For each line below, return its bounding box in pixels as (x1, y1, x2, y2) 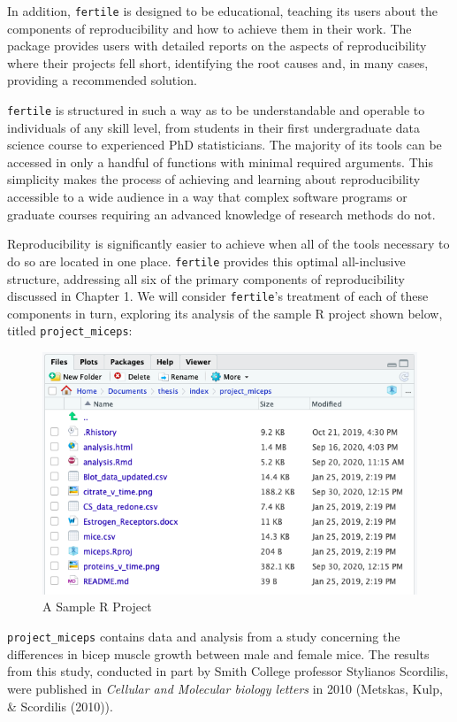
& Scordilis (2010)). (7, 696, 113, 715)
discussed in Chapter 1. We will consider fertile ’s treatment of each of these (7, 287, 429, 305)
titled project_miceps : (7, 321, 133, 340)
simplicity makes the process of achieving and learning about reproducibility (7, 170, 421, 188)
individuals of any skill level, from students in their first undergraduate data (7, 118, 420, 136)
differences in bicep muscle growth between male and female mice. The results (7, 644, 430, 663)
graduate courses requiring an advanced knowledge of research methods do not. (7, 204, 436, 223)
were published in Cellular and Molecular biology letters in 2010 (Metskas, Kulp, (7, 679, 443, 697)
